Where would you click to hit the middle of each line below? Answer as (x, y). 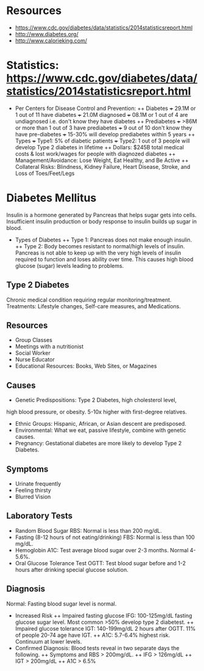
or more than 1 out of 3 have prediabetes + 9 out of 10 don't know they (104, 128)
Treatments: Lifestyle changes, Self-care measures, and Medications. (93, 306)
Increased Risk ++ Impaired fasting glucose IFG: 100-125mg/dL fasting (104, 615)
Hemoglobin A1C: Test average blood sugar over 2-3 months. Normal (102, 550)
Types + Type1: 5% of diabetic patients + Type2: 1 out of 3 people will (102, 141)
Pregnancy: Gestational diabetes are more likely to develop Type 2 (98, 443)
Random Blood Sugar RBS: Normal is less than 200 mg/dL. (89, 530)
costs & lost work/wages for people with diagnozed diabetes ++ (95, 154)
